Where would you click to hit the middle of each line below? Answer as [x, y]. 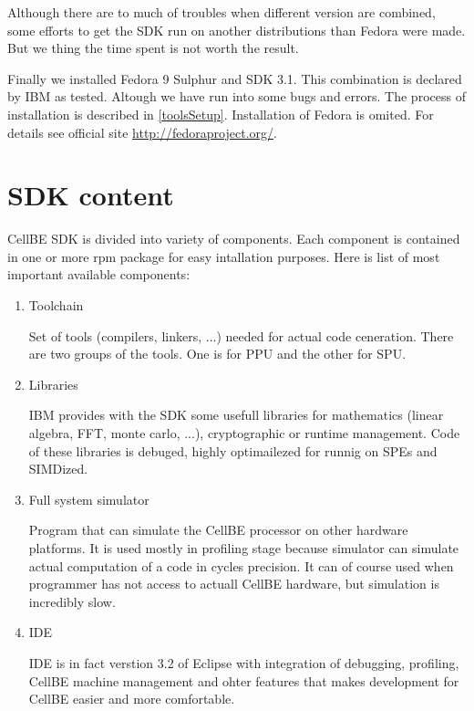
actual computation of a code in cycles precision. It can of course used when [241, 565]
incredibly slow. [72, 601]
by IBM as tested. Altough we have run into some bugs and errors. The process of [237, 96]
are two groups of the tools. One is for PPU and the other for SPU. [217, 354]
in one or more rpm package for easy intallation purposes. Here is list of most [224, 256]
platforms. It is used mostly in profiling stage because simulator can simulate [244, 548]
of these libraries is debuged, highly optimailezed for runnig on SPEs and [233, 450]
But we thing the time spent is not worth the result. [153, 48]
